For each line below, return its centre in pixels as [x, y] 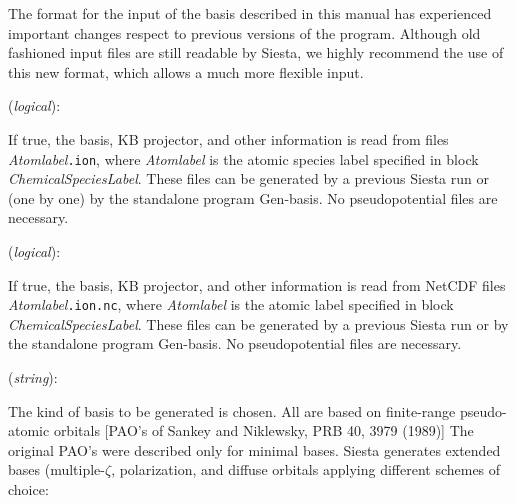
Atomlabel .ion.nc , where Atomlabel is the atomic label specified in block [231, 304]
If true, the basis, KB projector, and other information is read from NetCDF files [257, 284]
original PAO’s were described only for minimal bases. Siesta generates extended [254, 449]
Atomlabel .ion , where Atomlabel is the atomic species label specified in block [243, 158]
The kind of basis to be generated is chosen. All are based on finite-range [232, 410]
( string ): [33, 377]
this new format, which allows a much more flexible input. [186, 71]
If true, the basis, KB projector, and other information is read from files [228, 138]
